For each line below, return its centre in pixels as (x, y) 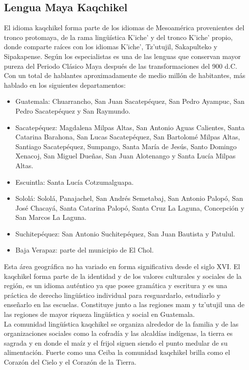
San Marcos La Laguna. (51, 217)
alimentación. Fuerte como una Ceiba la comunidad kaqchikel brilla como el (117, 352)
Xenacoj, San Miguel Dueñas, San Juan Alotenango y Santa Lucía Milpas (125, 156)
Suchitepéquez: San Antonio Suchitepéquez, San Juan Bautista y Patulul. (125, 233)
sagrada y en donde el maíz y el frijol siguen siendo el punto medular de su (116, 342)
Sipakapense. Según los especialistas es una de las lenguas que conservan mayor (123, 56)
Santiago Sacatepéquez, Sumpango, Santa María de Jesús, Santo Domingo (126, 146)
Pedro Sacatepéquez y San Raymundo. (73, 110)
